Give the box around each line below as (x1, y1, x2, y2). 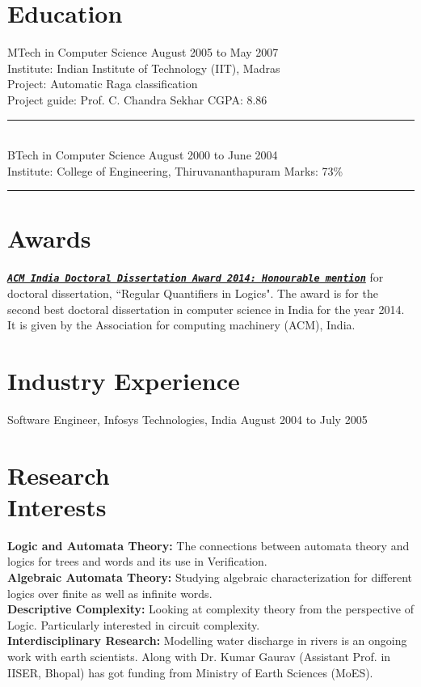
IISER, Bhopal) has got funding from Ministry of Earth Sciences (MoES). (7, 664, 373, 681)
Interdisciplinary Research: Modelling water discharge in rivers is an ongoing (7, 632, 407, 649)
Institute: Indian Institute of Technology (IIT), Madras (7, 59, 280, 76)
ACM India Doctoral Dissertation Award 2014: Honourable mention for (7, 269, 384, 286)
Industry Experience (7, 364, 240, 397)
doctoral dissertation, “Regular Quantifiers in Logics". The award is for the (7, 285, 378, 302)
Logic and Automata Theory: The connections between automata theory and (7, 536, 410, 553)
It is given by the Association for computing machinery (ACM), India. (7, 316, 356, 333)
